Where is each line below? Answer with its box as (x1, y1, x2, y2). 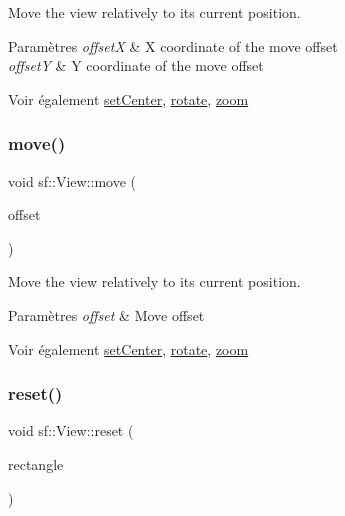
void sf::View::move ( (8, 170, 137, 191)
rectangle (8, 453, 64, 474)
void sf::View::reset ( (8, 420, 134, 441)
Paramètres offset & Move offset (8, 304, 205, 325)
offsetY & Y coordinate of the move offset (8, 55, 264, 76)
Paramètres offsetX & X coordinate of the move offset (8, 35, 338, 56)
